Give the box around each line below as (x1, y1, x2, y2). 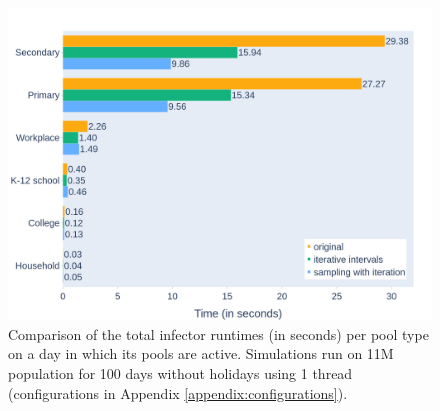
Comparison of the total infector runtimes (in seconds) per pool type (8, 323, 429, 344)
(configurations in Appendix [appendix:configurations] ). (8, 382, 348, 403)
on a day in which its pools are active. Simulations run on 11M (8, 343, 394, 364)
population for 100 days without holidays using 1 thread (8, 362, 353, 383)
